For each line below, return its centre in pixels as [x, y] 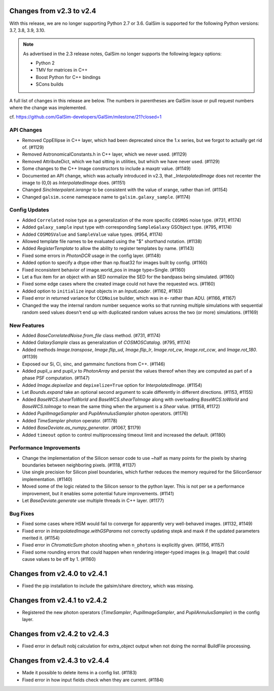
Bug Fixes [22, 514]
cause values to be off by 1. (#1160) [59, 559]
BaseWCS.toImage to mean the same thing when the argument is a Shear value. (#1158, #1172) [121, 406]
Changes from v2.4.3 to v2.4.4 [59, 661]
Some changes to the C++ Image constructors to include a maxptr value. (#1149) [107, 169]
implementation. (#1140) [47, 479]
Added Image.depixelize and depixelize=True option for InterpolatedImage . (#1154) [112, 385]
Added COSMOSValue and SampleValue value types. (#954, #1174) [92, 234]
